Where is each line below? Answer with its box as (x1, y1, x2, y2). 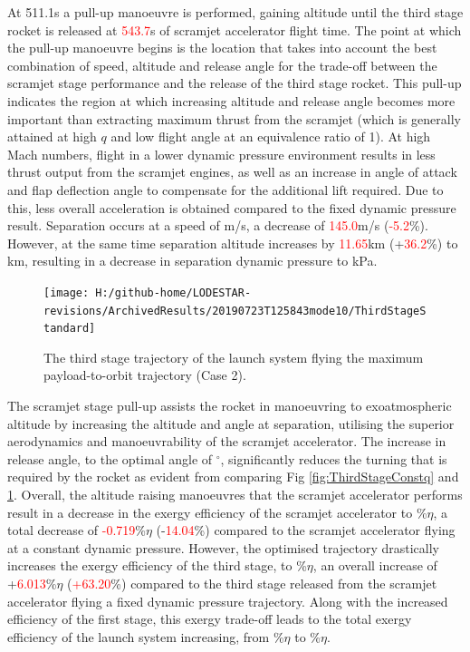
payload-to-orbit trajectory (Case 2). (43, 365, 246, 384)
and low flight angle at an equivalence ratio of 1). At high (110, 127, 431, 146)
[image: (43, 286, 90, 299)
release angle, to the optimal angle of (7, 449, 213, 468)
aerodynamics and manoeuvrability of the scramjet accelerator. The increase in (7, 432, 446, 451)
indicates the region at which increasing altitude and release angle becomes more (7, 91, 456, 110)
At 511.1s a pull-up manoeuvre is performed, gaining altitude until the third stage (7, 3, 464, 21)
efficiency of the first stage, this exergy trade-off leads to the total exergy (7, 609, 412, 628)
